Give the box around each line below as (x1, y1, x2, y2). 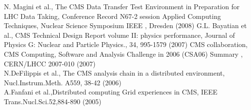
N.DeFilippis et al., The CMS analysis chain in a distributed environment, (4, 68, 225, 78)
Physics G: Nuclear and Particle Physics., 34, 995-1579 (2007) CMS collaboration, (4, 39, 248, 49)
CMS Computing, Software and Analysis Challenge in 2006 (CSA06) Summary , (4, 48, 243, 59)
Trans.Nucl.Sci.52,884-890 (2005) (4, 96, 101, 106)
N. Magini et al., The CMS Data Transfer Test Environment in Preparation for (4, 1, 240, 11)
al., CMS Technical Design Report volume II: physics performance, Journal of (4, 30, 235, 40)
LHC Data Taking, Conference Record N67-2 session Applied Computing (4, 11, 221, 21)
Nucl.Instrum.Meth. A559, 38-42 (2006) (4, 77, 122, 87)
